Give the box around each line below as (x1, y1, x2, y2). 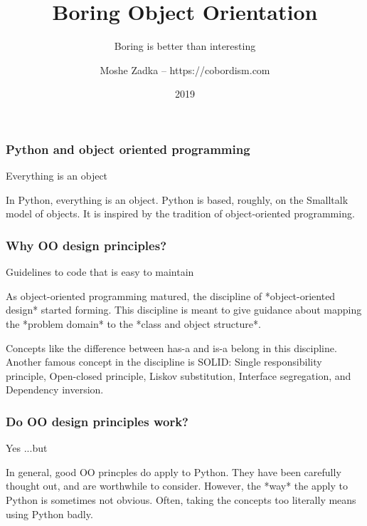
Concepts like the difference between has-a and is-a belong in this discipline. (6, 340, 337, 355)
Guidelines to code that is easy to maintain (6, 264, 194, 279)
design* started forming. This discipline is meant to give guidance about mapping (6, 302, 362, 317)
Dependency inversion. (6, 382, 104, 397)
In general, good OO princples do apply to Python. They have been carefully (6, 464, 341, 479)
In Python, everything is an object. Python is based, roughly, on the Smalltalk (6, 192, 349, 207)
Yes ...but (6, 440, 48, 455)
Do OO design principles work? (6, 412, 188, 430)
